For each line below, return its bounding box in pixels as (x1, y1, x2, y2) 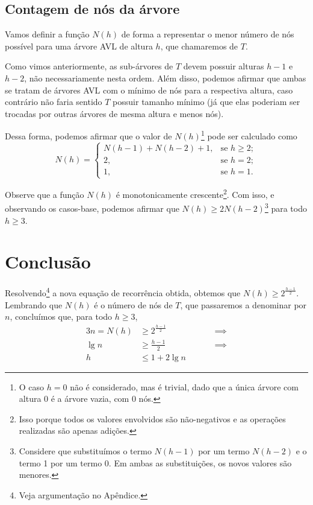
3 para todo (264, 200, 307, 215)
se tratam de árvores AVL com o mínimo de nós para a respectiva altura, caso (5, 83, 293, 96)
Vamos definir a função (5, 28, 90, 40)
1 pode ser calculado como (200, 128, 297, 142)
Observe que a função (5, 188, 84, 200)
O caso (19, 380, 45, 393)
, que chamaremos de (160, 39, 238, 52)
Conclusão (5, 249, 91, 274)
